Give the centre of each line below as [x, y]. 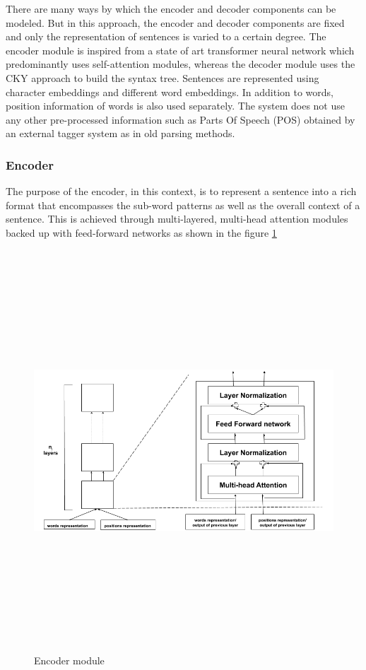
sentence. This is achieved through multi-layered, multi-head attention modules [177, 219]
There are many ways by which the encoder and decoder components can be [171, 8]
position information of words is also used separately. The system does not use [175, 106]
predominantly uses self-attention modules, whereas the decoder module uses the [181, 64]
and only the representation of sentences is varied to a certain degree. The [166, 36]
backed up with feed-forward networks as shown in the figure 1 [141, 232]
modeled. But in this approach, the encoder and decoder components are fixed [175, 22]
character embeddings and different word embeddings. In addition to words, [170, 92]
